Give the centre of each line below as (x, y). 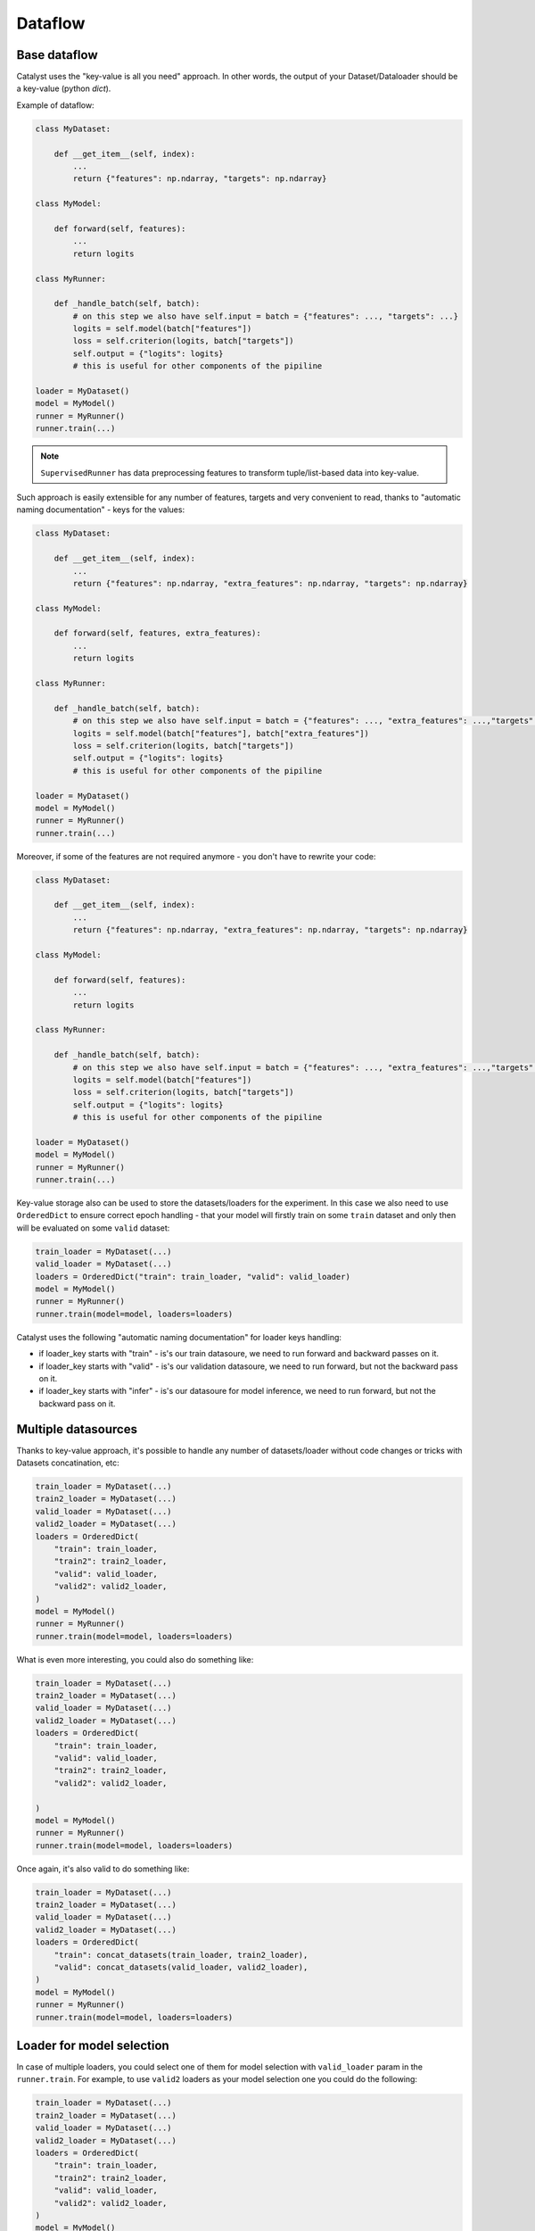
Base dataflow (57, 55)
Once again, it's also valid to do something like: (103, 1869)
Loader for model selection (93, 2045)
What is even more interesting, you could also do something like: (135, 1659)
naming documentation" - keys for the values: (101, 510)
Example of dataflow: (55, 105)
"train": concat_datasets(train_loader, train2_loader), (181, 1955)
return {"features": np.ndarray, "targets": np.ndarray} (200, 179)
